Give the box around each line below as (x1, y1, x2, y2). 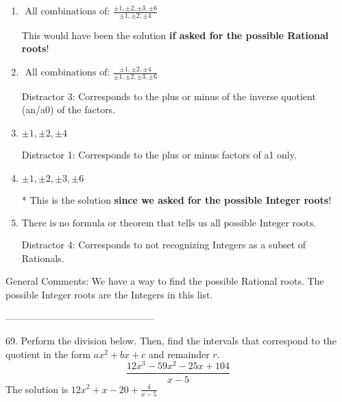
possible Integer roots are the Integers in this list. (5, 287, 213, 301)
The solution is (5, 381, 69, 396)
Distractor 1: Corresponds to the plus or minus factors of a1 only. (21, 147, 297, 162)
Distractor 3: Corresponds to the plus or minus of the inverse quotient (21, 88, 316, 103)
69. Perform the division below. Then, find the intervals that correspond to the (5, 333, 337, 348)
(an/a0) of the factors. (21, 102, 116, 117)
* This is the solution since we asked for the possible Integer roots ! (21, 192, 332, 206)
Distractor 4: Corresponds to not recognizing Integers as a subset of (21, 237, 306, 252)
